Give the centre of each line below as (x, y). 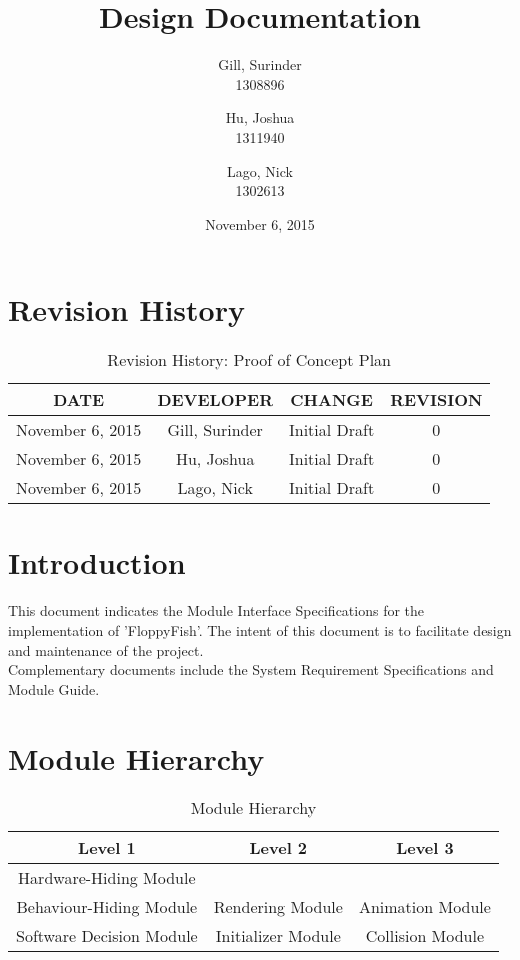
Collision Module (425, 936)
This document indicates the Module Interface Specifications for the (216, 610)
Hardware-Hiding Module (107, 878)
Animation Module (424, 907)
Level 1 (107, 848)
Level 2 (278, 848)
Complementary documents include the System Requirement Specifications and (251, 669)
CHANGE (331, 400)
